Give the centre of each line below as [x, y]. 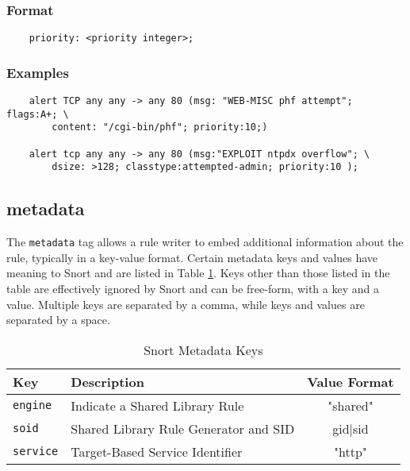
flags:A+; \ [38, 114]
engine [33, 405]
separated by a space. [58, 320]
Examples [38, 72]
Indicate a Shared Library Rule [157, 405]
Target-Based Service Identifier [157, 451]
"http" [351, 451]
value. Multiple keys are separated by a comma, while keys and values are [186, 304]
